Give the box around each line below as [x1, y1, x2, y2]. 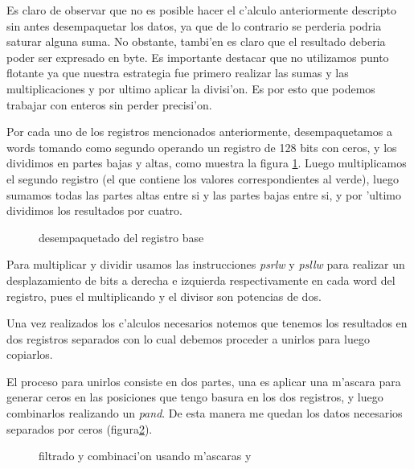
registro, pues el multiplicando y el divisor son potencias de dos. [6, 287, 322, 304]
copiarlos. [6, 346, 53, 363]
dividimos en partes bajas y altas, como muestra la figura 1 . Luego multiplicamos [6, 154, 407, 171]
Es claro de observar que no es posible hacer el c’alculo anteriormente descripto [6, 2, 396, 18]
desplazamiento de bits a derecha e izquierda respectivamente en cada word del [6, 271, 396, 288]
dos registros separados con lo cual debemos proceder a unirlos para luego [6, 330, 370, 347]
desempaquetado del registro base [39, 228, 204, 245]
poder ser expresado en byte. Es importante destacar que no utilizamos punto [6, 48, 389, 65]
